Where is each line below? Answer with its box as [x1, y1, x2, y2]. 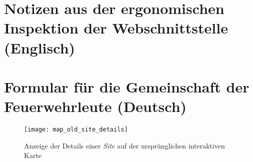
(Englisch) [4, 37, 75, 57]
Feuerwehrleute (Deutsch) [4, 96, 187, 116]
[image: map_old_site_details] [24, 126, 128, 133]
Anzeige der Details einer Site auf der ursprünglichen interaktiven [24, 140, 225, 150]
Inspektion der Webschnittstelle [4, 17, 228, 38]
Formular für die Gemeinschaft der [4, 76, 249, 96]
